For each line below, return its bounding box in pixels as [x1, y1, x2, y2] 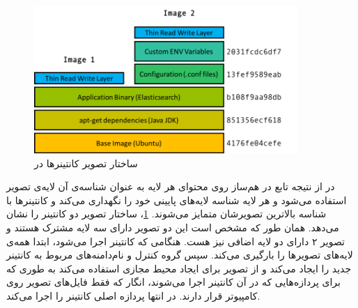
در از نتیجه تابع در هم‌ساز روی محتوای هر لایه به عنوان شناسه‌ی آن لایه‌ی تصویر [6, 179, 335, 194]
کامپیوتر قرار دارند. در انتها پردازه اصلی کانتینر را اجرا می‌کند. [6, 288, 260, 303]
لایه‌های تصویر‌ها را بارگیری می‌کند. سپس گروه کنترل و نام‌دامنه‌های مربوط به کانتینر [6, 247, 353, 262]
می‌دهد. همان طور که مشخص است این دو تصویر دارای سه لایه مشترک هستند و [6, 220, 339, 235]
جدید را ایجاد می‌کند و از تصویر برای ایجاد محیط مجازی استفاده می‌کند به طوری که [6, 261, 352, 275]
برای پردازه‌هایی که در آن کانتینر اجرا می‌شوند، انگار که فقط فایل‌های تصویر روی [6, 275, 341, 289]
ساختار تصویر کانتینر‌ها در [34, 155, 138, 170]
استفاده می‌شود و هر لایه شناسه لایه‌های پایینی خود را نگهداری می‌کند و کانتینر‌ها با [6, 192, 347, 207]
